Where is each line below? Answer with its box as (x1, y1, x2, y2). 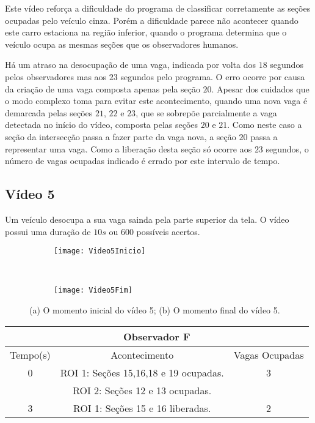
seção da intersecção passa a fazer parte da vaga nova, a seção (5, 130, 236, 143)
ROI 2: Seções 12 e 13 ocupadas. (73, 383, 212, 397)
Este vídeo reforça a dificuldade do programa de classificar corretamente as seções (5, 2, 311, 14)
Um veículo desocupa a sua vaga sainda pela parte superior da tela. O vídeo (5, 212, 289, 225)
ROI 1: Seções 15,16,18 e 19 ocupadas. (60, 365, 224, 380)
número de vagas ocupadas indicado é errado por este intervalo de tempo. (5, 154, 280, 167)
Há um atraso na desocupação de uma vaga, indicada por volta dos (5, 58, 256, 71)
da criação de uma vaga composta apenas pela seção (5, 82, 200, 95)
